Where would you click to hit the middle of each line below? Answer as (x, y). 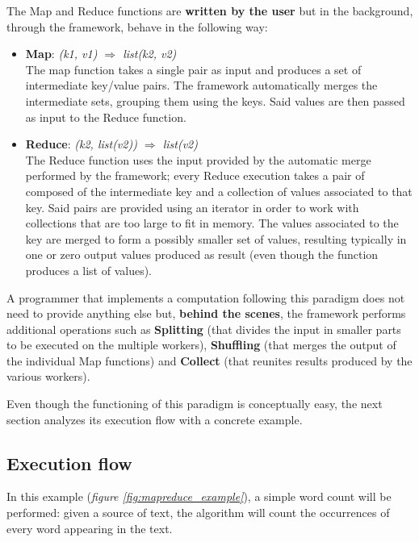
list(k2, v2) (150, 54)
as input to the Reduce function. (106, 117)
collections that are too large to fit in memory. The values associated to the (212, 223)
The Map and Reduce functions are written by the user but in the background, (210, 10)
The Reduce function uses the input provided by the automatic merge (198, 159)
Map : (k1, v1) (61, 54)
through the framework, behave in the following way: (137, 26)
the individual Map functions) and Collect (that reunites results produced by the (209, 360)
